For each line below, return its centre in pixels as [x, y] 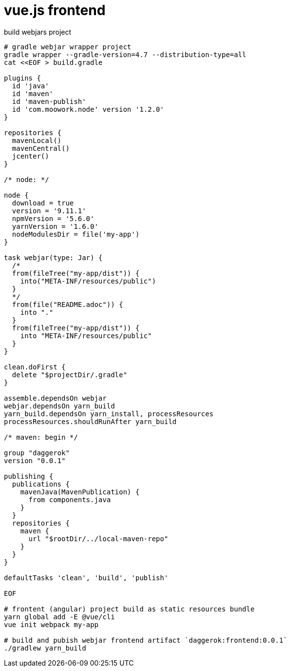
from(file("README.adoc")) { [68, 304]
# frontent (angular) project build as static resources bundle [129, 609]
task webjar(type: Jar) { [53, 257]
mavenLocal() [37, 140]
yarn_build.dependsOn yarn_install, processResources [109, 414]
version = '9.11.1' [49, 211]
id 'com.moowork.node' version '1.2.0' [88, 109]
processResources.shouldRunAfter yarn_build [90, 421]
